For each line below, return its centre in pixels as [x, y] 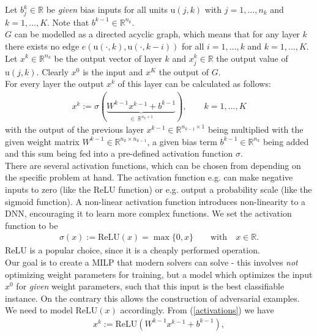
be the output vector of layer [108, 58]
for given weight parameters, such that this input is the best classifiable [150, 286]
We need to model [39, 310]
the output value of [252, 58]
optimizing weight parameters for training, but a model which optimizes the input [159, 274]
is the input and [113, 71]
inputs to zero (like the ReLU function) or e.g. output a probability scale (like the [158, 189]
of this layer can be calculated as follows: [194, 84]
